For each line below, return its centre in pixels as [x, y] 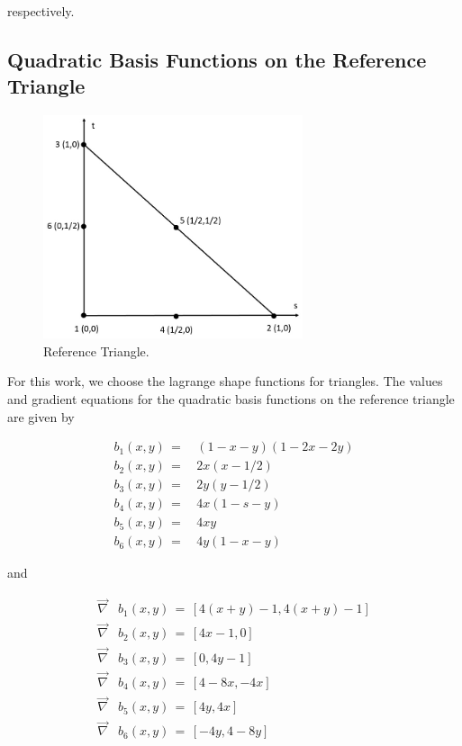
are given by [41, 416]
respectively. [41, 11]
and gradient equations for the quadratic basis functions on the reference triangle [231, 399]
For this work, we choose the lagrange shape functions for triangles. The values [225, 381]
